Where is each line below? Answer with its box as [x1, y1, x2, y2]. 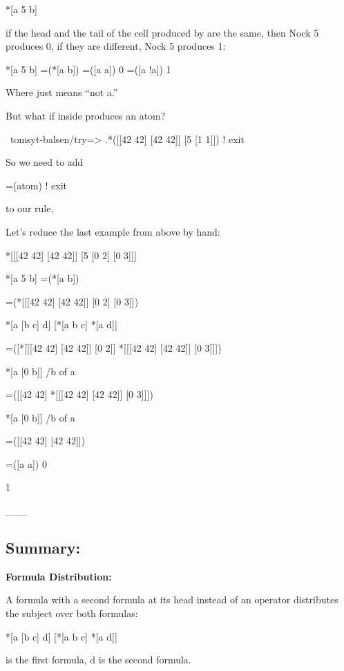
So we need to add [6, 155, 84, 169]
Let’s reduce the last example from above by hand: [6, 224, 220, 238]
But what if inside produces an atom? [6, 108, 166, 122]
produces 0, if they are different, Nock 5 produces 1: [6, 39, 226, 53]
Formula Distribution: [6, 569, 112, 583]
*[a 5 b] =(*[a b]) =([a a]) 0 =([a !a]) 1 [6, 62, 171, 76]
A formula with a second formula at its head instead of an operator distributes [6, 592, 338, 607]
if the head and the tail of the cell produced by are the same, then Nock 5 [6, 25, 319, 39]
